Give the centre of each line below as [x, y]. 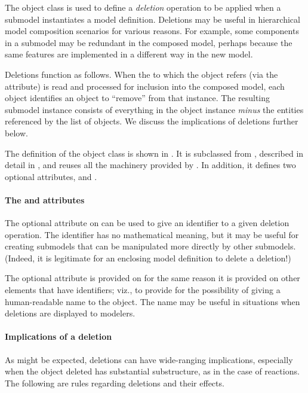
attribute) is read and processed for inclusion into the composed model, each [145, 86]
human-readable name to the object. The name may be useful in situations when [153, 301]
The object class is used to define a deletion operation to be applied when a [143, 7]
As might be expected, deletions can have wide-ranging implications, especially [149, 359]
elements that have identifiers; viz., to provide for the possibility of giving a [143, 290]
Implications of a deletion [58, 336]
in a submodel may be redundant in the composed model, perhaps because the [149, 42]
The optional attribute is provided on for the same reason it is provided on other [153, 278]
